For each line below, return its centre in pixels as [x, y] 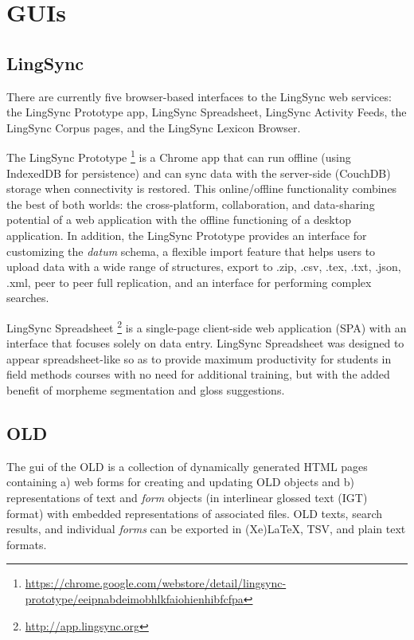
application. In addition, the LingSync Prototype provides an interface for [187, 235]
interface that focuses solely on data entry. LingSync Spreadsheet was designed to [205, 343]
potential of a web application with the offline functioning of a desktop [179, 220]
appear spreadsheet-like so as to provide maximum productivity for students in [199, 358]
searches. [28, 298]
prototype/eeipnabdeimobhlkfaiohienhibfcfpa [134, 598]
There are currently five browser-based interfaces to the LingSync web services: [199, 96]
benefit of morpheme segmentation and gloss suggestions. [146, 389]
